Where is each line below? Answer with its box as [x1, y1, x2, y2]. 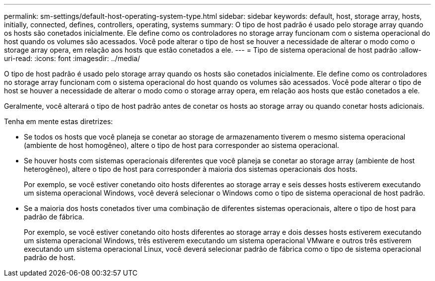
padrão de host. [24, 253, 75, 262]
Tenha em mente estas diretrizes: [4, 117, 113, 126]
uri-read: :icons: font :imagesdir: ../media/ [4, 54, 140, 63]
